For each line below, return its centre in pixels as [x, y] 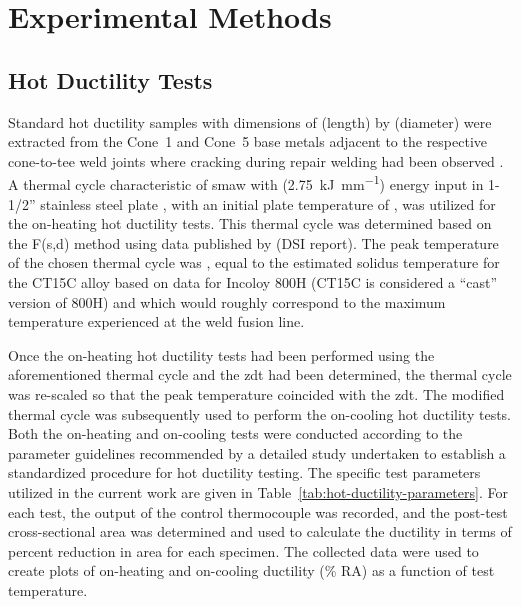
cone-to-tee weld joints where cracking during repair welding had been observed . [256, 160]
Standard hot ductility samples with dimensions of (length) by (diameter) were [250, 121]
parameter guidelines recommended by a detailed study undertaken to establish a [257, 452]
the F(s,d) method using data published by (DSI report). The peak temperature [253, 242]
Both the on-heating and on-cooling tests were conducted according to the [235, 433]
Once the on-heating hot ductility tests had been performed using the [221, 354]
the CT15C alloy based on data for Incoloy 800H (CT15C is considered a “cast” [253, 281]
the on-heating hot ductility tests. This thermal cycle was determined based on [250, 223]
